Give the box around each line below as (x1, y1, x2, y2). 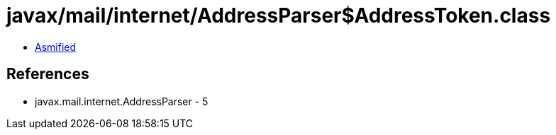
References (6, 65, 89, 83)
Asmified (35, 40, 77, 53)
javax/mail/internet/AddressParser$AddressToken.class (6, 4, 551, 28)
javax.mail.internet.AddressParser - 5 (35, 95, 208, 107)
